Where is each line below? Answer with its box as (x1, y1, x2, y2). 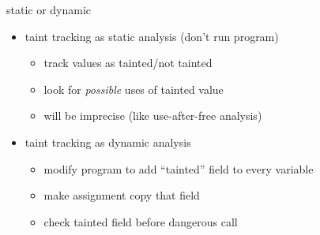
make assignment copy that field (43, 187, 200, 203)
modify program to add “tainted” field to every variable (43, 160, 314, 177)
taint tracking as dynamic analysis (24, 133, 191, 150)
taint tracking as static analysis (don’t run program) (24, 28, 279, 44)
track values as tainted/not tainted (43, 54, 213, 71)
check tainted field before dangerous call (43, 213, 238, 229)
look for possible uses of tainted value (43, 80, 224, 97)
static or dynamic (6, 2, 92, 17)
